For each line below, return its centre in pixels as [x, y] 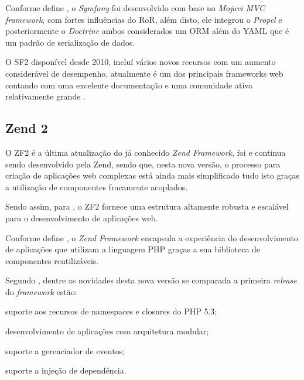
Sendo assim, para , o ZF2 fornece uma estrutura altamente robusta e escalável [147, 206]
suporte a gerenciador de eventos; [65, 350]
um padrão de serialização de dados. [70, 42]
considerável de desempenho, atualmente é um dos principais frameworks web [144, 73]
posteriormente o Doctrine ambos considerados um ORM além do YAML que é [147, 31]
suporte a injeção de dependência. [66, 370]
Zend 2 [27, 128]
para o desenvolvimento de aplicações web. [82, 218]
